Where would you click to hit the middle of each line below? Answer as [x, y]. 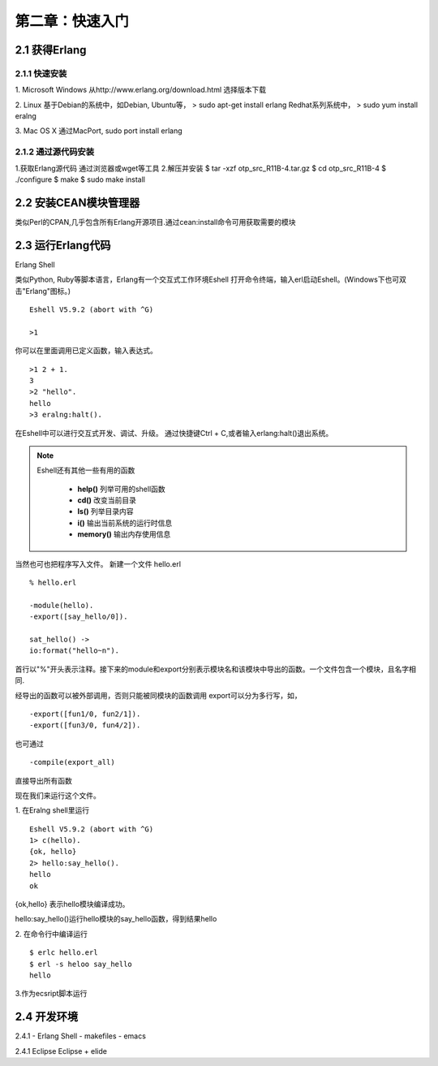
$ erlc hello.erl [64, 953]
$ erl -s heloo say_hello [81, 964]
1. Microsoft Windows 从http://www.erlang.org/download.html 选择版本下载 [141, 90]
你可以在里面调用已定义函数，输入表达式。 [86, 351]
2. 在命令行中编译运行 [52, 934]
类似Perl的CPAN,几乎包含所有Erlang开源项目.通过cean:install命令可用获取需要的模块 [155, 222]
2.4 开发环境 [47, 1017]
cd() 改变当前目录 [107, 500]
